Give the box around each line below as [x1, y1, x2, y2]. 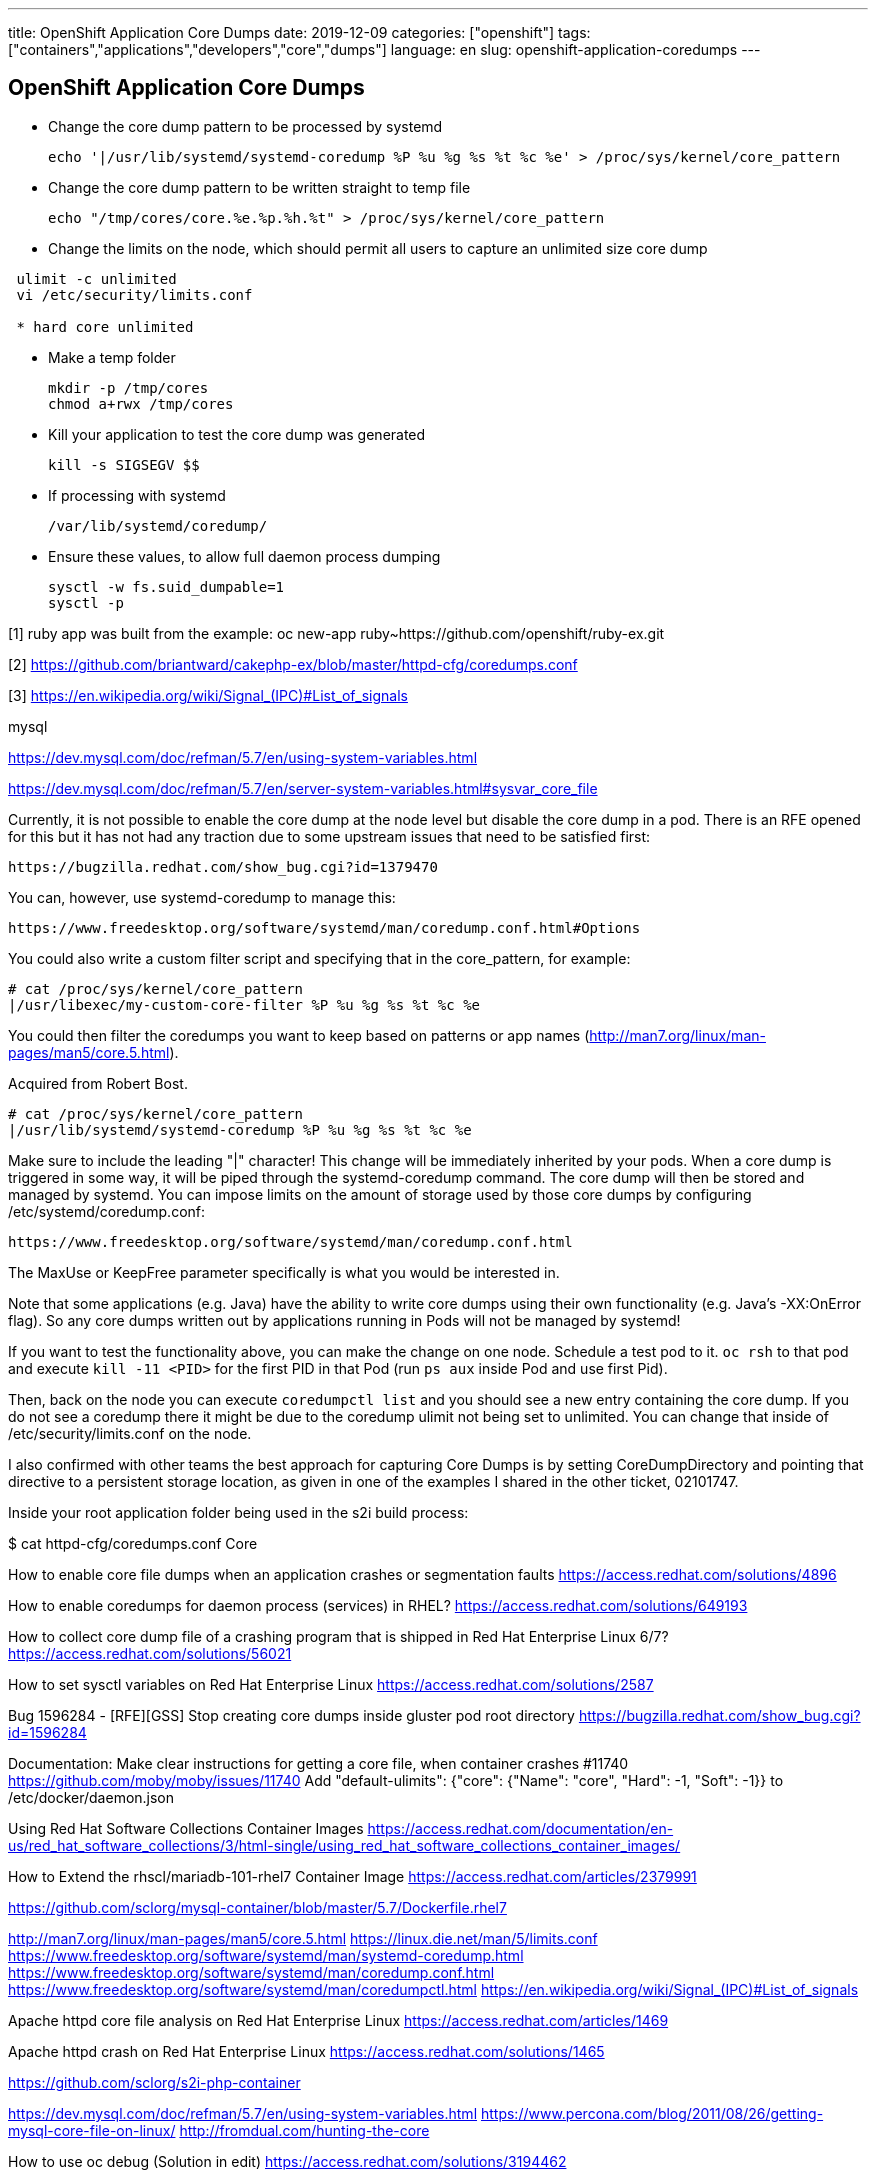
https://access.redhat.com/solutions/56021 [8, 1644, 292, 1662]
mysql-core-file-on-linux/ [8, 2121, 176, 2139]
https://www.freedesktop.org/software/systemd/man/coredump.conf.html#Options [8, 919, 641, 936]
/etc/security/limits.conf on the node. [8, 1424, 252, 1442]
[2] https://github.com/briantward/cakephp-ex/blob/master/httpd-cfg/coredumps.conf [8, 655, 578, 673]
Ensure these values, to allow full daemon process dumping [48, 547, 441, 565]
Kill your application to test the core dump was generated [48, 425, 426, 443]
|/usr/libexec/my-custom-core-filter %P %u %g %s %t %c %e [8, 996, 481, 1013]
